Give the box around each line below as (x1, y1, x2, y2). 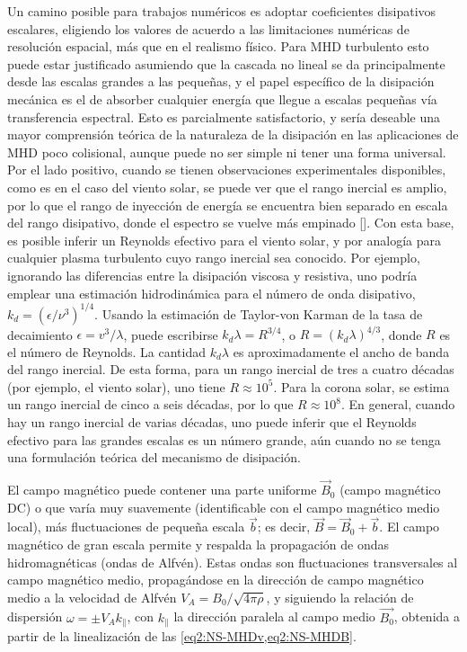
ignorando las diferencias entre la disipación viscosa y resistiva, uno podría (7, 265, 418, 284)
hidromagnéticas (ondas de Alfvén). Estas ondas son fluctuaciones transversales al (7, 552, 458, 571)
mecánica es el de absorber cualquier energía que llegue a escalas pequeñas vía (7, 89, 437, 108)
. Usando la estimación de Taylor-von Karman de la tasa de (94, 304, 423, 323)
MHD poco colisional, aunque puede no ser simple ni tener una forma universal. (7, 142, 446, 161)
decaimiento (7, 325, 73, 344)
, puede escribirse (123, 325, 218, 344)
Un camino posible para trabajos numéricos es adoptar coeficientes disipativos (7, 2, 436, 20)
